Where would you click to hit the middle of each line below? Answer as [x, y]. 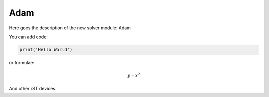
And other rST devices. [33, 89]
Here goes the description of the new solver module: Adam [70, 28]
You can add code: [29, 37]
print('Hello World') [46, 50]
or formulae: [22, 62]
